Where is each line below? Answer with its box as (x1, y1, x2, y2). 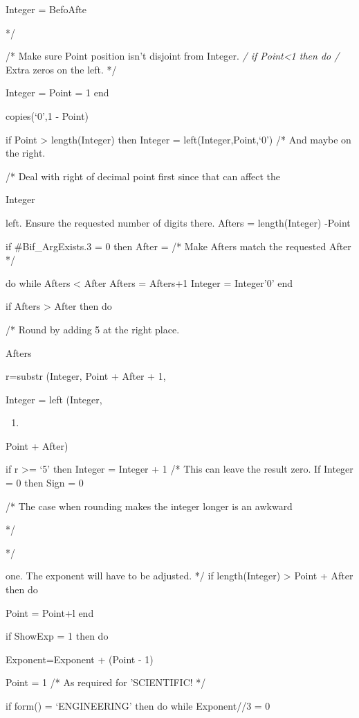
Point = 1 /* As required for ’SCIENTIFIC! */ (6, 675, 206, 690)
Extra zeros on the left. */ (6, 62, 117, 76)
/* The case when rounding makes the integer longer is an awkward (6, 498, 293, 513)
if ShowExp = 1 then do (6, 629, 109, 643)
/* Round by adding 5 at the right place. (6, 322, 180, 336)
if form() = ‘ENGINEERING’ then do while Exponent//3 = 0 (6, 699, 270, 712)
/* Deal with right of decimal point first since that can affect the (6, 168, 281, 183)
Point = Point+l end (6, 605, 94, 620)
